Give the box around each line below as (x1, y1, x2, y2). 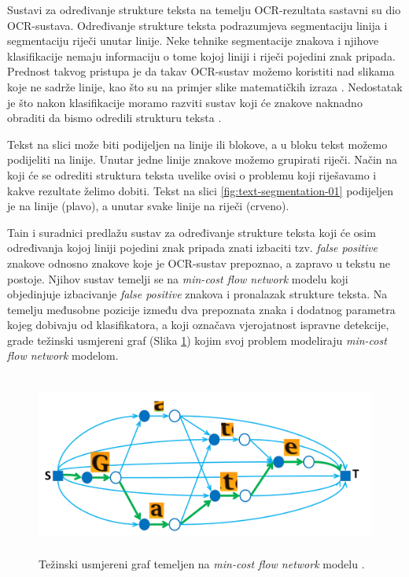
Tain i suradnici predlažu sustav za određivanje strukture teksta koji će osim (7, 224, 376, 240)
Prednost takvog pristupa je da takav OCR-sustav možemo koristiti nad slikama (7, 63, 395, 80)
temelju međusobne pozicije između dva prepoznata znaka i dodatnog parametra (7, 301, 396, 317)
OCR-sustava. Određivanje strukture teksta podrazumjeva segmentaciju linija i (7, 17, 388, 33)
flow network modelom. (7, 347, 119, 364)
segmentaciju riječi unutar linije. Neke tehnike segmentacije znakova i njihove (7, 32, 379, 49)
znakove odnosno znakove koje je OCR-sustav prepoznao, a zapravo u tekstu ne (7, 254, 391, 271)
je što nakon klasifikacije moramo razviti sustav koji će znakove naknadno (7, 94, 363, 110)
